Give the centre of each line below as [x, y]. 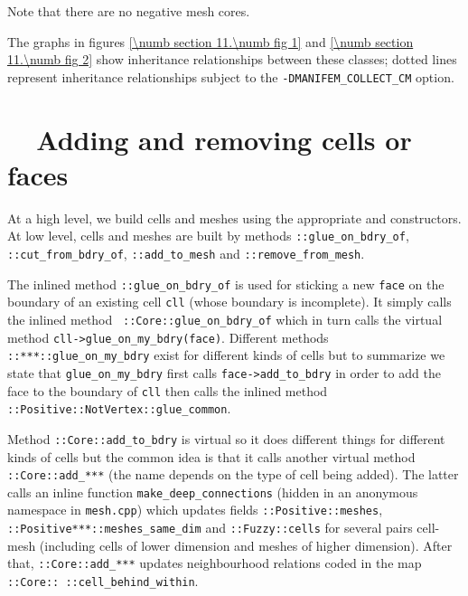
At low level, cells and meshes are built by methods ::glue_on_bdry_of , [208, 236]
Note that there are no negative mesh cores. [129, 11]
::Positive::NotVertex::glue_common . [119, 408]
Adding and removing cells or [224, 139]
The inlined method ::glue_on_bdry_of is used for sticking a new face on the [226, 284]
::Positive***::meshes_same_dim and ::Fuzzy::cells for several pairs [210, 528]
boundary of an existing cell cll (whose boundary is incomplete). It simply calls [229, 302]
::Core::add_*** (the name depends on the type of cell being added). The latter [233, 474]
